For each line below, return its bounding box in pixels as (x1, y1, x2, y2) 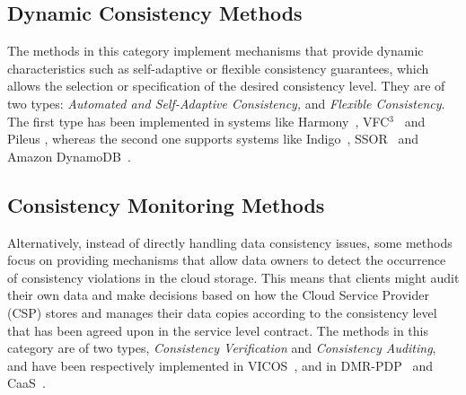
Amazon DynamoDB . (7, 146, 131, 165)
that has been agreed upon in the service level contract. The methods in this (7, 320, 429, 339)
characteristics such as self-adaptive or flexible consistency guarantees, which (7, 58, 429, 77)
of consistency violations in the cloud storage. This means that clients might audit (7, 268, 460, 286)
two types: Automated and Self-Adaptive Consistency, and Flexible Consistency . (7, 93, 445, 112)
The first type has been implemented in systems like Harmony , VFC (7, 111, 390, 130)
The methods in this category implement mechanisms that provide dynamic (7, 41, 424, 60)
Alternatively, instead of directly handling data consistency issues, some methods (7, 233, 453, 251)
